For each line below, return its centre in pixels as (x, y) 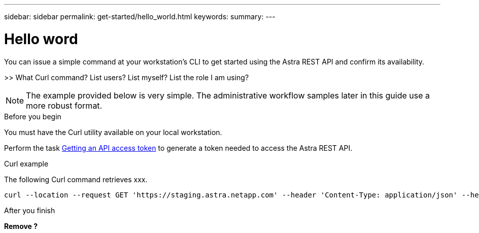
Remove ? (21, 226)
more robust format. (64, 105)
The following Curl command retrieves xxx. (76, 179)
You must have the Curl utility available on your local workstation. (113, 132)
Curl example (26, 163)
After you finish (30, 210)
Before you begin (33, 116)
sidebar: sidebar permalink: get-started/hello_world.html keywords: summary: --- (140, 16)
